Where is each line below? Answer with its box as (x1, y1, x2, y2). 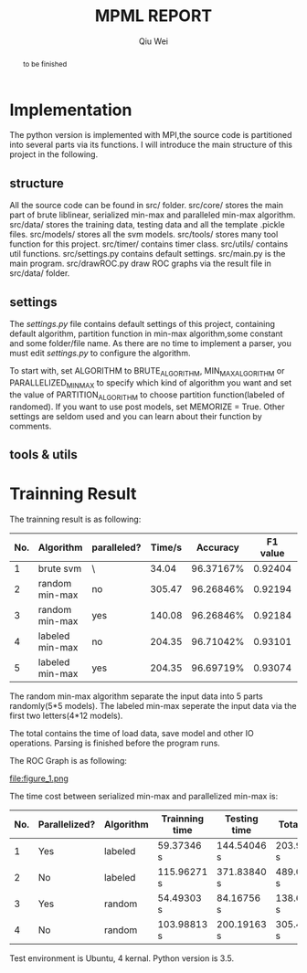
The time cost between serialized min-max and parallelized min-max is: (9, 790, 279, 801)
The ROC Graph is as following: (9, 755, 128, 766)
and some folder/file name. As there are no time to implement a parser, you (9, 338, 292, 349)
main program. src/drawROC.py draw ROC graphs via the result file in (9, 258, 271, 270)
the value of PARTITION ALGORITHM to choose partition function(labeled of (9, 389, 285, 402)
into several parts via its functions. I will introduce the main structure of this (9, 139, 292, 151)
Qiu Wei (138, 36, 169, 47)
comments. (9, 420, 52, 431)
